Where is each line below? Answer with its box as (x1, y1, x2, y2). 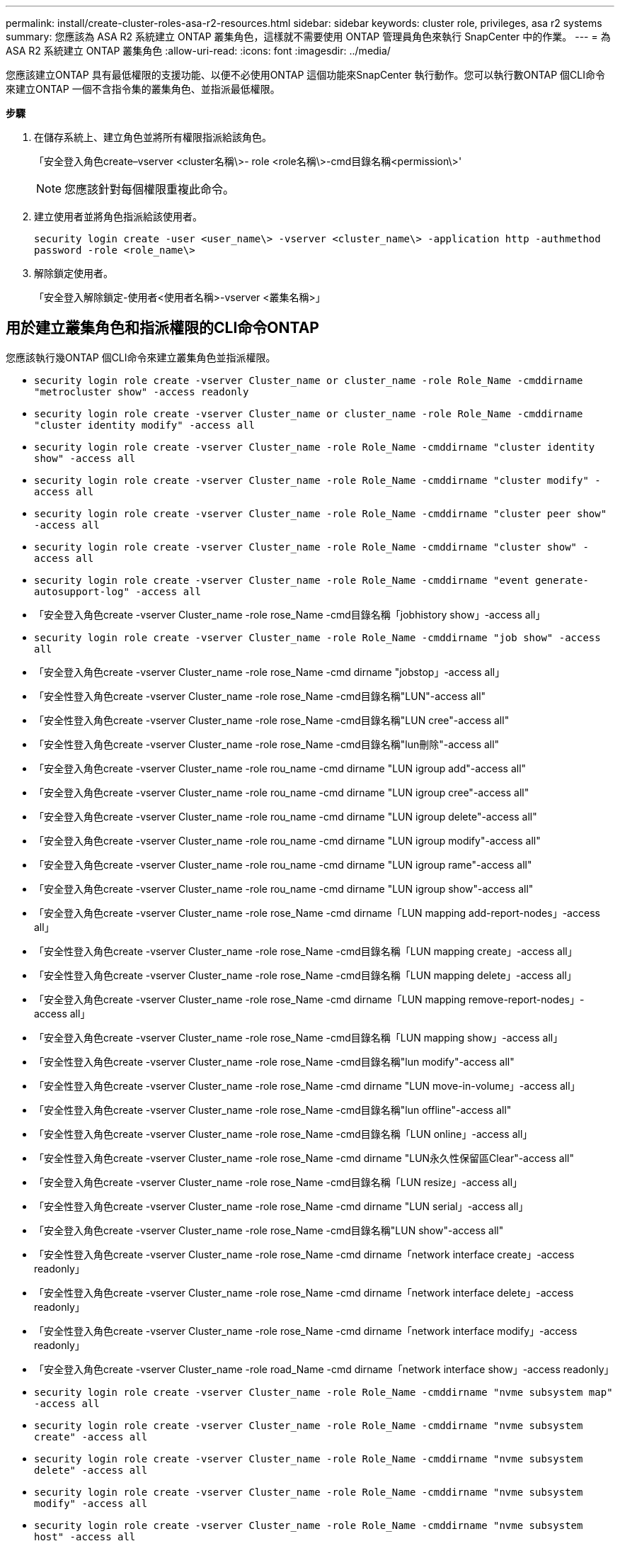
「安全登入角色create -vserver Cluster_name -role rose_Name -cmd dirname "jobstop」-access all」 (34, 665, 505, 678)
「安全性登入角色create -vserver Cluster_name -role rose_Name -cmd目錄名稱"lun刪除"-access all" (34, 738, 500, 750)
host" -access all (34, 1530, 136, 1542)
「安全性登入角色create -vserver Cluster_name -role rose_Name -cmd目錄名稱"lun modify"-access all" (34, 1055, 515, 1068)
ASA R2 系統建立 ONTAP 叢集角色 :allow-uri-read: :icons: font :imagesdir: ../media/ (6, 45, 391, 57)
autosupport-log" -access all (34, 585, 202, 597)
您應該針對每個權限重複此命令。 (64, 182, 235, 196)
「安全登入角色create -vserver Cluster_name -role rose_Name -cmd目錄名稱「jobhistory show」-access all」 (34, 608, 546, 621)
